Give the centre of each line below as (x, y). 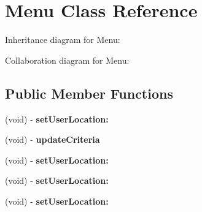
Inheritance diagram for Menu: (63, 40)
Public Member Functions (89, 93)
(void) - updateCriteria (52, 139)
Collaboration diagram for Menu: (67, 60)
